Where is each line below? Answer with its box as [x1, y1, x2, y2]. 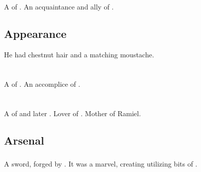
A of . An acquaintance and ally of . [4, 1, 114, 12]
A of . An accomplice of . [4, 78, 81, 89]
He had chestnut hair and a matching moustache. [4, 49, 154, 59]
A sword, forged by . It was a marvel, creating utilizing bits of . [4, 158, 198, 169]
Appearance [4, 26, 67, 41]
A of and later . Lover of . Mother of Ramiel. [4, 108, 141, 118]
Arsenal [4, 132, 44, 148]
